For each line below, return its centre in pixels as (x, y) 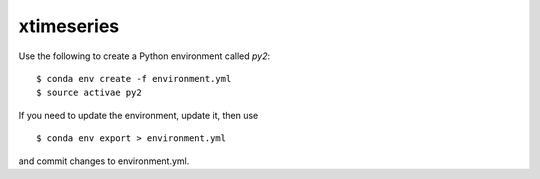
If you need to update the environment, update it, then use (138, 115)
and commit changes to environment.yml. (104, 161)
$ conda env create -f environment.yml (134, 78)
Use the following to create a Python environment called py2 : (144, 56)
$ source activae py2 (89, 93)
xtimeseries (69, 26)
